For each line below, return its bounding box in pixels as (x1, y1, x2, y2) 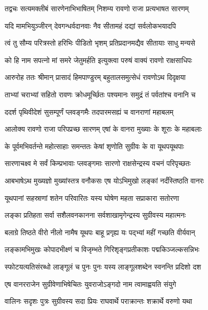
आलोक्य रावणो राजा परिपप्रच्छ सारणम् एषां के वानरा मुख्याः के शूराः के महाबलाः (5, 123, 202, 134)
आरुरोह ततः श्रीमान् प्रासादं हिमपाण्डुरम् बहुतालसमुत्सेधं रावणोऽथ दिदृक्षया (5, 72, 186, 82)
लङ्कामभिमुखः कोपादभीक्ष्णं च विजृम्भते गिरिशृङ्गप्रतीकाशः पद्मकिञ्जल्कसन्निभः (5, 244, 200, 255)
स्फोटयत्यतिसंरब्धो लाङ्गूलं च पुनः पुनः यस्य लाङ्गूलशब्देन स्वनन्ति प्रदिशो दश (5, 261, 201, 272)
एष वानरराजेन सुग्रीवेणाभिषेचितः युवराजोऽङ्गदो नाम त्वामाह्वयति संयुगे (5, 278, 176, 289)
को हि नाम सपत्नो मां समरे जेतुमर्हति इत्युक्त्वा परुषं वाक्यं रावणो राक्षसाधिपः (5, 54, 192, 65)
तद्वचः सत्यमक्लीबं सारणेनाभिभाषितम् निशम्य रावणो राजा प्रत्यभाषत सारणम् (5, 3, 189, 13)
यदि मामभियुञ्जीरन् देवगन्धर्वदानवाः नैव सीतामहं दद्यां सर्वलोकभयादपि (5, 20, 176, 31)
